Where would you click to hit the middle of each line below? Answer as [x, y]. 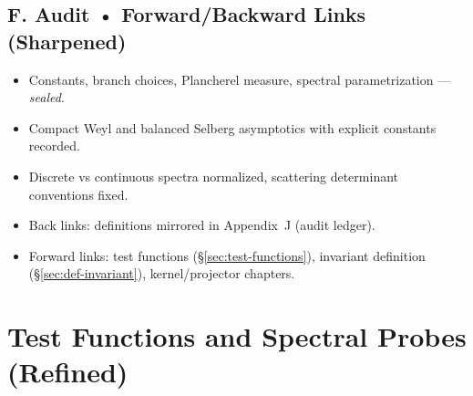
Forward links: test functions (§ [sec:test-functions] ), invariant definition [227, 255]
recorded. [54, 146]
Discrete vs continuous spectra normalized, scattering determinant [213, 176]
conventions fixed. [78, 194]
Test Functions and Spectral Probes [237, 336]
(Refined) [68, 372]
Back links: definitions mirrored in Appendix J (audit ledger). [202, 225]
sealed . [46, 97]
